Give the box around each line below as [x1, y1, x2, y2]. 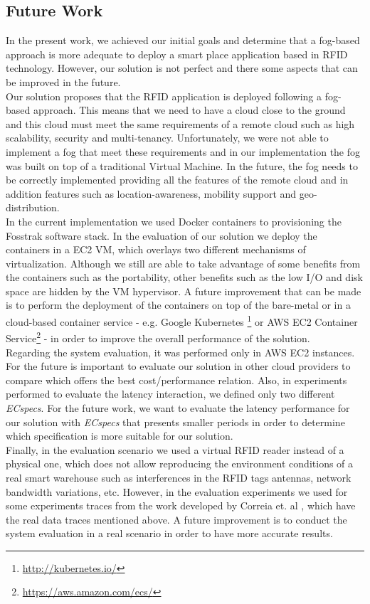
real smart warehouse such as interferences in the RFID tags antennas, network [6, 470, 351, 484]
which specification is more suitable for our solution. [6, 428, 233, 443]
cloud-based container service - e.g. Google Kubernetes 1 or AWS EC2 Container [6, 312, 358, 329]
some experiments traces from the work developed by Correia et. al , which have [6, 498, 356, 513]
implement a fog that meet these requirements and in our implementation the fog [6, 144, 361, 159]
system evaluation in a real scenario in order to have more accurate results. [6, 526, 333, 541]
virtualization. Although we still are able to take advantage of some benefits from [6, 255, 361, 270]
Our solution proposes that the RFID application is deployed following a [6, 88, 322, 103]
